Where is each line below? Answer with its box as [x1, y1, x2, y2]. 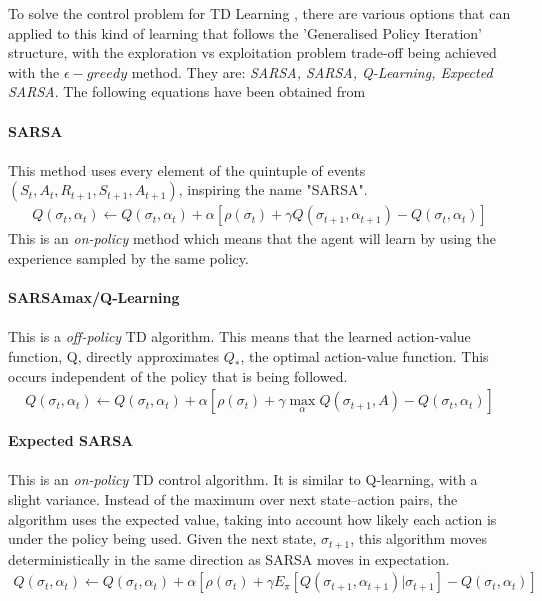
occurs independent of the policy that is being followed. [8, 365, 348, 386]
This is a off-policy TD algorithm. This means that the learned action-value [8, 326, 471, 347]
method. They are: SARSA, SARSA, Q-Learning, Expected [131, 61, 493, 82]
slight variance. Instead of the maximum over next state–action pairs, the [8, 488, 458, 509]
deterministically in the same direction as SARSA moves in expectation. [8, 548, 450, 569]
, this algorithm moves [350, 528, 487, 549]
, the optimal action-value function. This [240, 345, 489, 366]
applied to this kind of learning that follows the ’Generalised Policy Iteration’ [8, 22, 482, 43]
